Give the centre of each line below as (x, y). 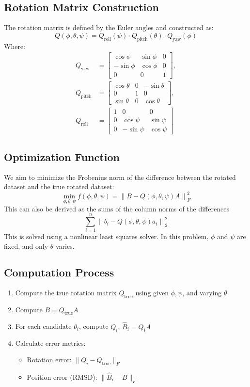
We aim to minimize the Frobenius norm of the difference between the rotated (120, 177)
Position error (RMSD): (62, 377)
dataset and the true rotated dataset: (59, 186)
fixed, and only (26, 246)
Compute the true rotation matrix (66, 292)
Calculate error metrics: (50, 343)
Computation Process (59, 272)
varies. (65, 246)
